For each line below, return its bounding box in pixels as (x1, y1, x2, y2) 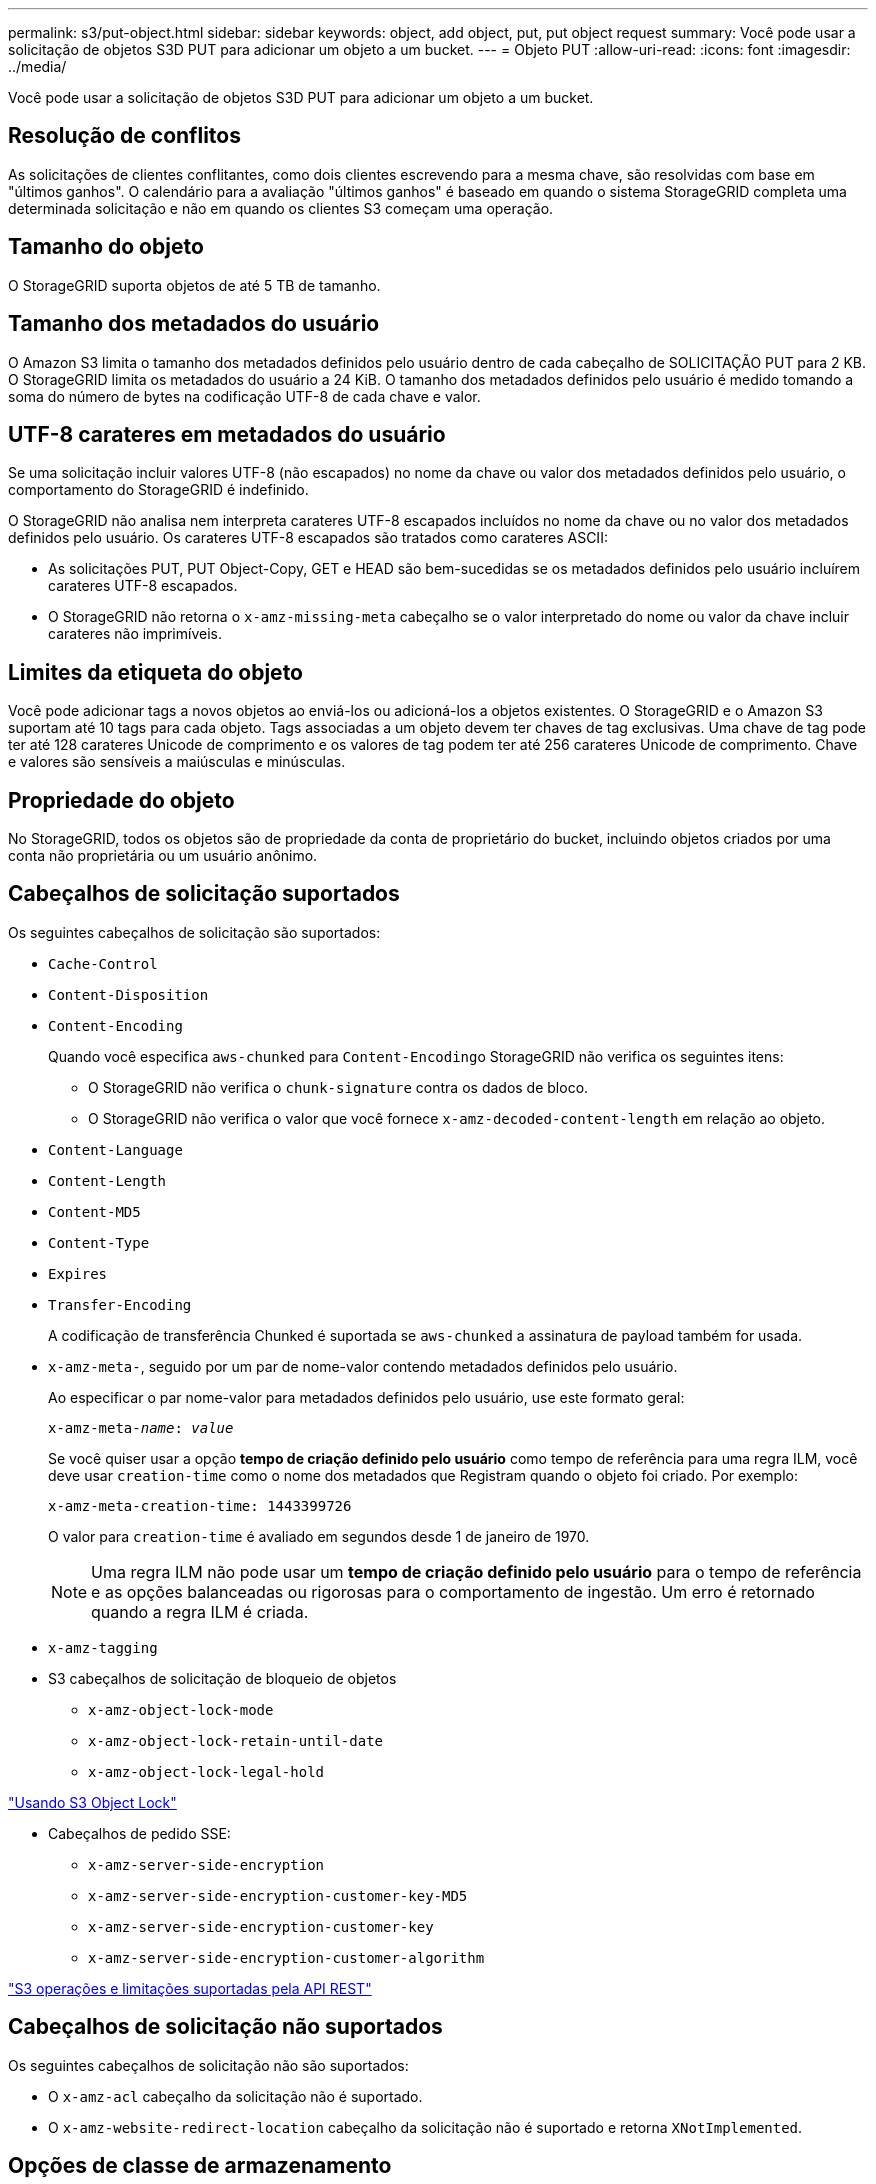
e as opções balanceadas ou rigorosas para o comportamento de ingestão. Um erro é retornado (91, 1581, 815, 1602)
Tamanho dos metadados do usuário (8, 311, 380, 337)
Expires (48, 1265, 108, 1282)
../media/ (8, 58, 67, 75)
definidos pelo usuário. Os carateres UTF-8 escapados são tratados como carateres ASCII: (8, 529, 608, 547)
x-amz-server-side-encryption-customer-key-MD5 (88, 1887, 468, 1904)
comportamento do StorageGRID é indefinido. (8, 481, 309, 499)
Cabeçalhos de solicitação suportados (8, 881, 400, 907)
